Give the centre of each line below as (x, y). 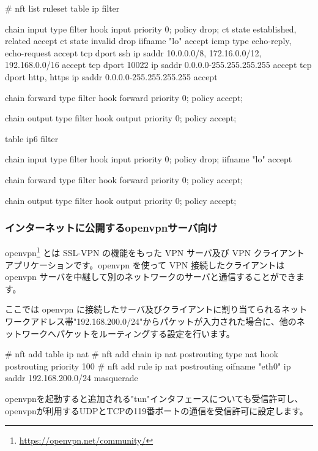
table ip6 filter (32, 138)
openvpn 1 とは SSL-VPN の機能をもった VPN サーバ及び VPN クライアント (155, 252)
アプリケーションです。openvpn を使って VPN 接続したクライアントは (145, 264)
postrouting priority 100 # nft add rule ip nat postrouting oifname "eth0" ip (148, 366)
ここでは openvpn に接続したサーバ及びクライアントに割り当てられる (143, 309)
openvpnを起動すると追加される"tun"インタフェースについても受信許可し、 (154, 398)
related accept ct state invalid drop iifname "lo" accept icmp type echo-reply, (148, 41)
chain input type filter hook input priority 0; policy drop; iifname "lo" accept (149, 159)
